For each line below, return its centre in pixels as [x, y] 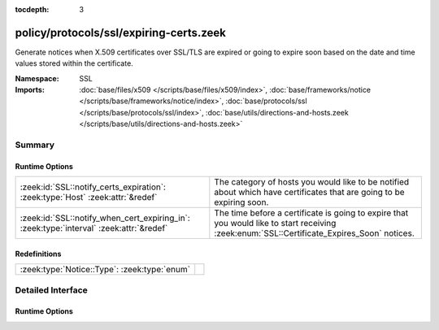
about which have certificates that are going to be [310, 193]
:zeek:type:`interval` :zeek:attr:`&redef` [94, 228]
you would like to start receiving [275, 224]
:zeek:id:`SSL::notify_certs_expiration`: [93, 187]
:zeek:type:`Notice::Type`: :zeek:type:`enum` [105, 270]
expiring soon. [241, 202]
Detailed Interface [52, 290]
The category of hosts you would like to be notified [312, 182]
